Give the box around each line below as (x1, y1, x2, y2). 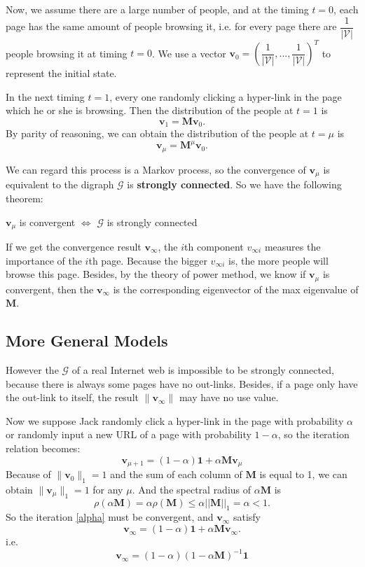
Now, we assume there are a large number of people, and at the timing (6, 2, 309, 16)
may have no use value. (179, 390, 279, 405)
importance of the (6, 253, 82, 267)
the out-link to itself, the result (6, 390, 139, 405)
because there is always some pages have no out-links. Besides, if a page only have (6, 376, 358, 391)
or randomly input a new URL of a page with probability (6, 427, 252, 442)
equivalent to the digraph (6, 177, 114, 192)
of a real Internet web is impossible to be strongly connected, (71, 363, 334, 377)
